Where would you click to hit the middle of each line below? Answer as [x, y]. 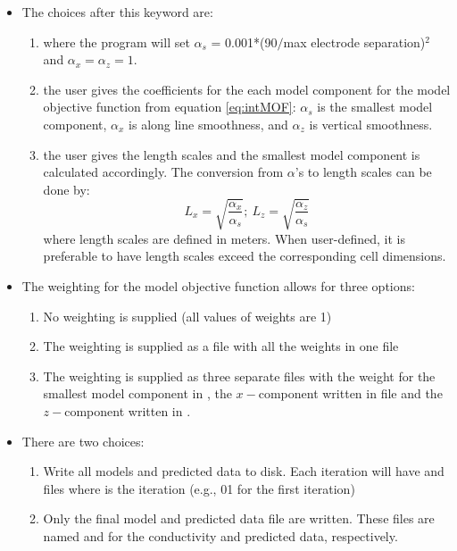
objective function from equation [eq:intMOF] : [170, 107]
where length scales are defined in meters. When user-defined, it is [224, 238]
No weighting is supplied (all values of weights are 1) [187, 316]
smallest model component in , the [137, 393]
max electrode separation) [354, 42]
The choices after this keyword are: [117, 12]
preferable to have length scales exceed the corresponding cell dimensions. [245, 256]
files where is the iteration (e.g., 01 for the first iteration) [199, 488]
